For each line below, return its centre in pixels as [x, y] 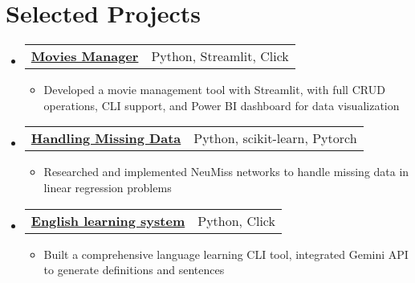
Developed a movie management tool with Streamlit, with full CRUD [214, 90]
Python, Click [236, 220]
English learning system [108, 220]
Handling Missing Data [106, 138]
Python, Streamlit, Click [220, 56]
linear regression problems [108, 187]
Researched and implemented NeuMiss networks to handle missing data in [226, 172]
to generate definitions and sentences [134, 270]
